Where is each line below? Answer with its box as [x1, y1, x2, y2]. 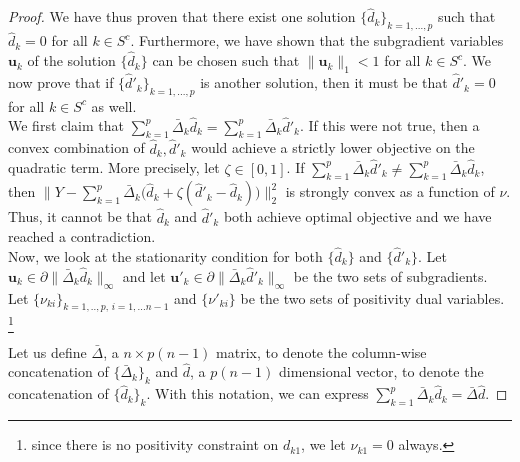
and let [122, 265, 166, 286]
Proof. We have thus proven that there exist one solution [8, 6, 356, 27]
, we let [301, 434, 346, 455]
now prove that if [8, 72, 114, 93]
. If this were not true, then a [299, 115, 480, 136]
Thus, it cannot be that [8, 206, 152, 227]
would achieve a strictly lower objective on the [191, 137, 475, 158]
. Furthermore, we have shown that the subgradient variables [130, 30, 504, 51]
